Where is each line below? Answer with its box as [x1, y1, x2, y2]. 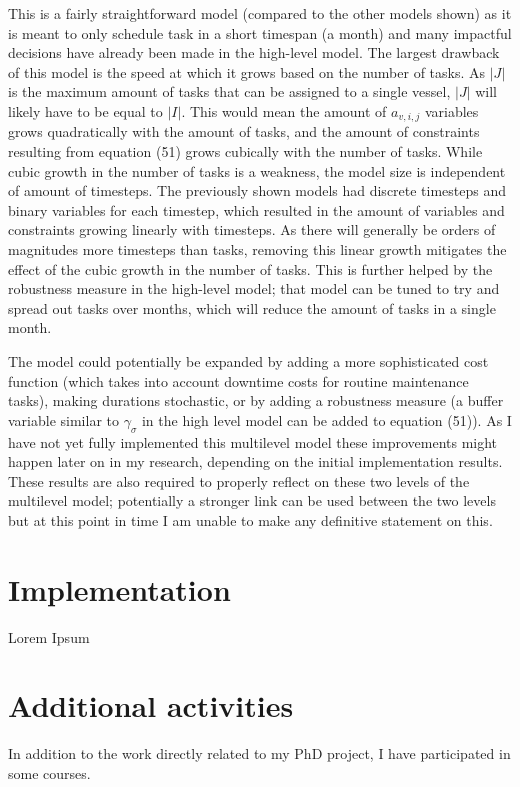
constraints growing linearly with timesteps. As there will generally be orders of [8, 219, 496, 240]
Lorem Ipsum [8, 626, 90, 647]
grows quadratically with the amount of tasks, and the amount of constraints [8, 121, 480, 142]
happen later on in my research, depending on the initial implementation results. [8, 451, 503, 472]
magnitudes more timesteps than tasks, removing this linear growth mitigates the [8, 238, 507, 259]
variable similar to [8, 409, 119, 430]
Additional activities [8, 685, 294, 726]
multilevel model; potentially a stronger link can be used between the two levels [8, 490, 496, 511]
